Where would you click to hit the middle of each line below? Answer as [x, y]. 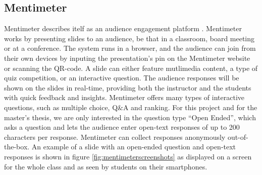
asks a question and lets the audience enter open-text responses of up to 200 [122, 127]
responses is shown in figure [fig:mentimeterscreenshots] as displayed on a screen [128, 156]
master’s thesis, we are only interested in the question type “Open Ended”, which [130, 117]
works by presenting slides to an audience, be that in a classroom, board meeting [129, 38]
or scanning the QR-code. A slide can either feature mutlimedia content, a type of [131, 68]
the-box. [17, 147]
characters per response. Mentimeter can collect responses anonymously [115, 137]
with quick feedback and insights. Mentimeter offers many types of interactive [124, 97]
